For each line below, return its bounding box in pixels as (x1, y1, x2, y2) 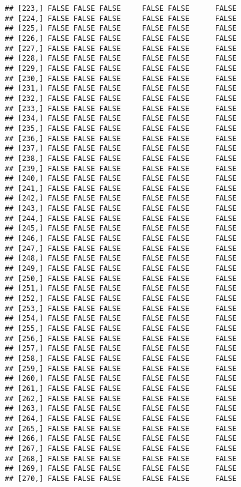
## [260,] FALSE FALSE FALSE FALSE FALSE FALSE (5, 374, 237, 383)
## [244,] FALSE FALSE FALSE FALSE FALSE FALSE (5, 214, 237, 223)
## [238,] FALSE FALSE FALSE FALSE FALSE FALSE (5, 154, 237, 163)
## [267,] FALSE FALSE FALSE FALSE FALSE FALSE (5, 444, 237, 453)
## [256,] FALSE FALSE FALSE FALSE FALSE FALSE (5, 334, 237, 343)
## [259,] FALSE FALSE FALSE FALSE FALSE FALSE (5, 364, 237, 373)
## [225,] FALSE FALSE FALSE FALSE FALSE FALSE (5, 24, 237, 33)
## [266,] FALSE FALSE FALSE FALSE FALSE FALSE (5, 434, 237, 443)
